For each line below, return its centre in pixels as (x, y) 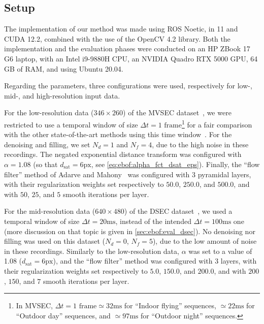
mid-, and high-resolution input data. (62, 95)
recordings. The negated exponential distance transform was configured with (123, 154)
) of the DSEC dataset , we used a (178, 211)
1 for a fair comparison (217, 123)
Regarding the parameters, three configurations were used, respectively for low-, (128, 86)
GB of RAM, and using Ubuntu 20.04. (64, 68)
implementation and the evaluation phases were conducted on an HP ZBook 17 (127, 48)
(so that (45, 164)
